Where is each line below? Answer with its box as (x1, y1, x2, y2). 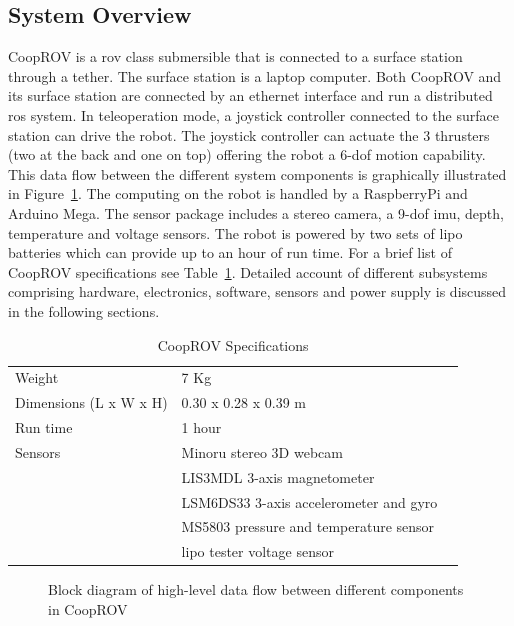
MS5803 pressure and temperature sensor (181, 516, 435, 537)
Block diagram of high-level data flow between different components (48, 579, 464, 600)
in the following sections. (8, 300, 160, 321)
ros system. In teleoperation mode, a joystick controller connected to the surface (8, 104, 499, 125)
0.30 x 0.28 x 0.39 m (181, 392, 307, 413)
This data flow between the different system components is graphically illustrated (8, 163, 507, 184)
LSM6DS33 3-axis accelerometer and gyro (181, 491, 438, 512)
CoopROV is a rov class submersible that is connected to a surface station (8, 46, 463, 67)
